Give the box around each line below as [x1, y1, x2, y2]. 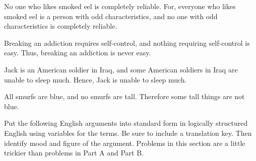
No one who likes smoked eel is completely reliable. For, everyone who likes [4, 1, 236, 11]
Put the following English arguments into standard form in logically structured [4, 118, 248, 128]
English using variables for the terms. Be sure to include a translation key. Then [4, 127, 252, 138]
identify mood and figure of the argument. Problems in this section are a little [4, 137, 245, 148]
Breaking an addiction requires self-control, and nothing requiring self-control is [4, 37, 250, 48]
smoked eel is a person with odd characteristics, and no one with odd [4, 11, 218, 21]
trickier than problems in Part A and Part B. [4, 147, 144, 158]
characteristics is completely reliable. [4, 21, 117, 31]
